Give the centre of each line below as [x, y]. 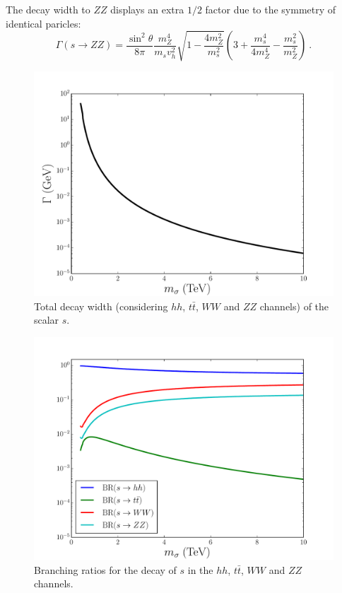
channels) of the [294, 306]
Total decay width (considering [101, 306]
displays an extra [147, 9]
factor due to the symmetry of [271, 9]
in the [200, 569]
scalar [47, 320]
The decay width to [48, 9]
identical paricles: [43, 23]
